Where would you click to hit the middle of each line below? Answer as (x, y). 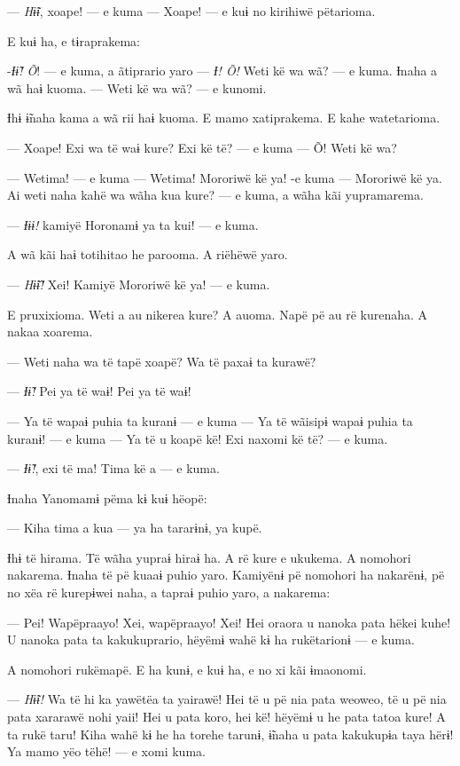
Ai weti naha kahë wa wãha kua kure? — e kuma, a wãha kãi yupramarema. (215, 195)
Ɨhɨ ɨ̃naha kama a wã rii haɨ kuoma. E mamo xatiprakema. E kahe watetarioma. (224, 118)
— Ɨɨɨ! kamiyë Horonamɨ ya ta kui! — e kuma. (133, 224)
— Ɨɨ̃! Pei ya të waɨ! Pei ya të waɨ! (99, 391)
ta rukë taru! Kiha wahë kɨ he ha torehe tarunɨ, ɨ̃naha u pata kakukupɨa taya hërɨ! (230, 734)
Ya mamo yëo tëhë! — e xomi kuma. (106, 751)
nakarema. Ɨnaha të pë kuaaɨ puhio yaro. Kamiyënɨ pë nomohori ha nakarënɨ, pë (226, 575)
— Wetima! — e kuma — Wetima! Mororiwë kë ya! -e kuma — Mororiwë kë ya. (225, 177)
